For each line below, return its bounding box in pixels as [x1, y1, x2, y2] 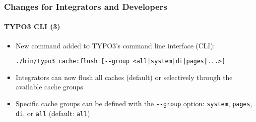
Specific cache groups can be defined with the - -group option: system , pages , [15, 98, 253, 109]
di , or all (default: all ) [15, 108, 90, 118]
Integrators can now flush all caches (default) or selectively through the [15, 72, 233, 82]
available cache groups [15, 81, 83, 92]
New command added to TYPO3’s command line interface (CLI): [15, 40, 215, 50]
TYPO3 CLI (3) [4, 21, 61, 32]
